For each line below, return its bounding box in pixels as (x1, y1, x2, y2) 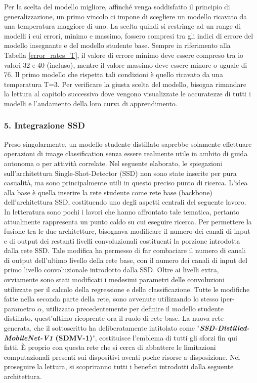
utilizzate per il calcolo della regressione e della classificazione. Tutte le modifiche (4, 284, 250, 294)
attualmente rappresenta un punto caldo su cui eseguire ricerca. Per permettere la (4, 216, 252, 226)
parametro (4, 303, 36, 313)
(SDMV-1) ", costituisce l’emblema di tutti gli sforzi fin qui (55, 332, 237, 342)
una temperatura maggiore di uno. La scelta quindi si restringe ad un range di (4, 21, 241, 31)
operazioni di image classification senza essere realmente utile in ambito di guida (4, 148, 248, 159)
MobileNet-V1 (4, 332, 53, 342)
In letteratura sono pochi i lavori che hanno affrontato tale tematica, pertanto (4, 206, 240, 216)
